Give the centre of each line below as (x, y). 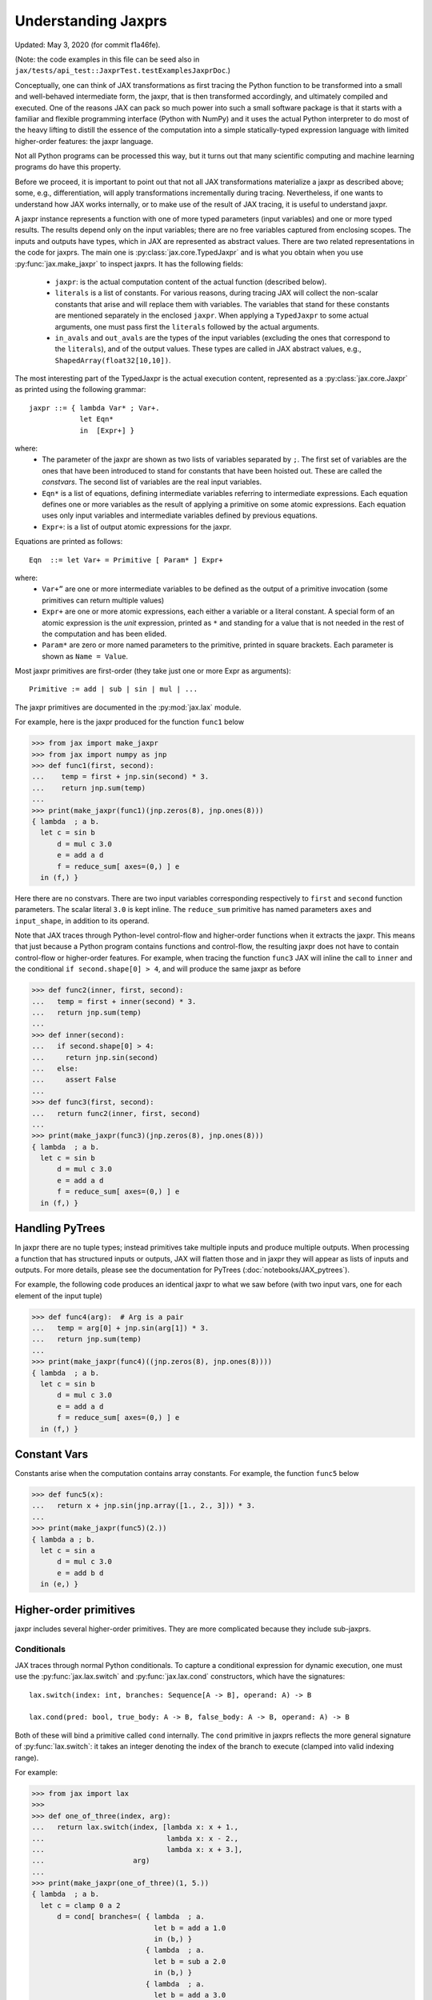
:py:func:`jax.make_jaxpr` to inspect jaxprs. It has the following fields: (129, 263)
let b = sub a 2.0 (190, 1961)
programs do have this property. (68, 167)
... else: (55, 1068)
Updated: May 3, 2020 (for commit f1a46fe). (88, 45)
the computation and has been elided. (104, 634)
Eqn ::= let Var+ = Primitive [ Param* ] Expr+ (126, 560)
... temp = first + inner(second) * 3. (114, 1001)
